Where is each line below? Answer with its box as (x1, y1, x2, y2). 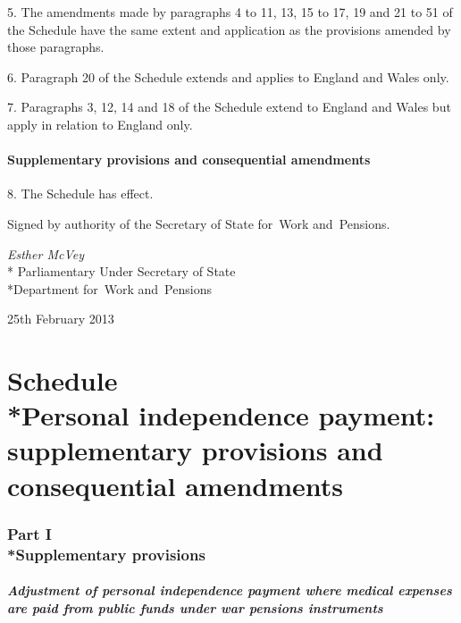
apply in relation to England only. (7, 114, 193, 133)
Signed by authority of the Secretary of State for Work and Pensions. (7, 214, 390, 232)
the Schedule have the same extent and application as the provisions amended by (7, 20, 451, 38)
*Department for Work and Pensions (7, 279, 212, 298)
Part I (7, 522, 52, 544)
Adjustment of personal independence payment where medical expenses (7, 581, 452, 600)
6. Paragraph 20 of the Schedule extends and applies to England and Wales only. (7, 67, 449, 86)
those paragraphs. (7, 38, 105, 56)
